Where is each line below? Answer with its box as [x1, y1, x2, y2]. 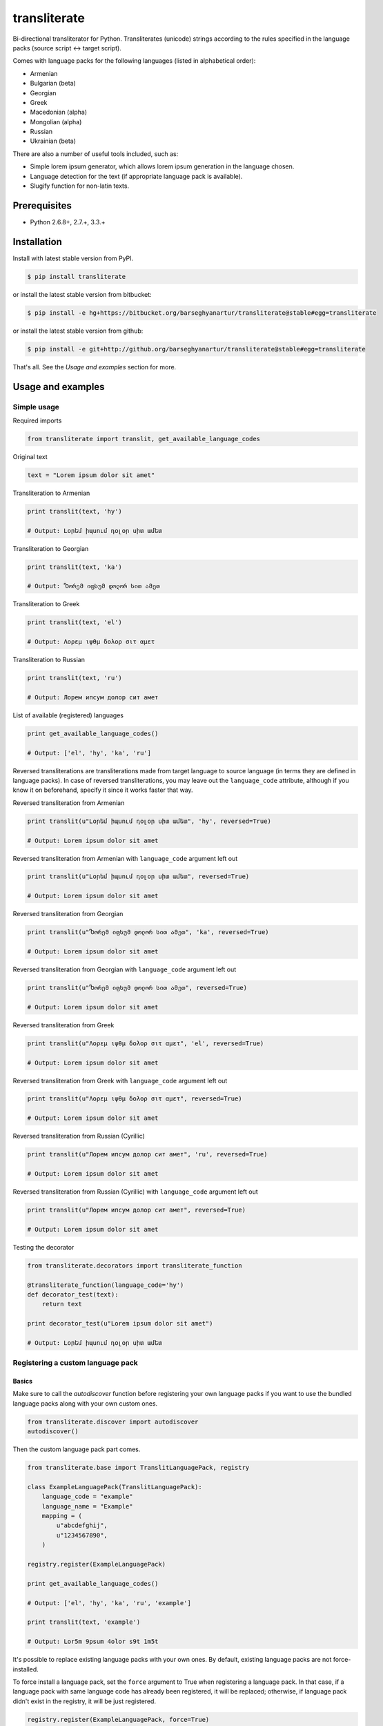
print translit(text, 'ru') [27, 674, 122, 682]
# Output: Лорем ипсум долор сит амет [27, 693, 159, 701]
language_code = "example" [41, 1493, 134, 1501]
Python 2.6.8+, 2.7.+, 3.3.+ [30, 217, 106, 226]
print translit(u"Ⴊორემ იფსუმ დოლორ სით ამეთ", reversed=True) [27, 984, 248, 991]
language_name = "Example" [41, 1502, 134, 1510]
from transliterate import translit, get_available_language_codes [27, 435, 261, 443]
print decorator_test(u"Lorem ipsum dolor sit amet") [27, 1319, 213, 1328]
